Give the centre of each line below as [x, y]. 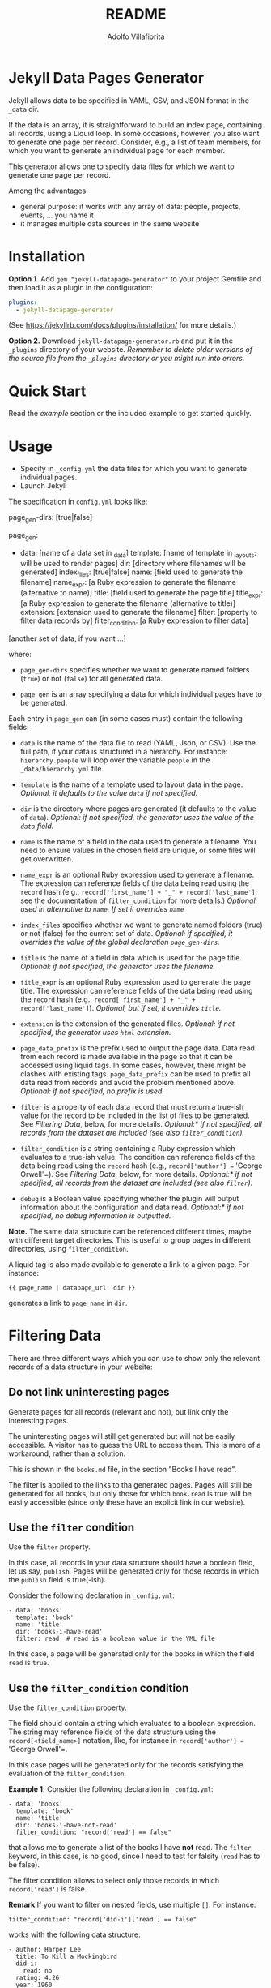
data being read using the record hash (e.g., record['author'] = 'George [141, 1166]
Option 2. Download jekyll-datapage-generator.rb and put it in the [121, 341]
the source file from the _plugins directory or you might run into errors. [127, 359]
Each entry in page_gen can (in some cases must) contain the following [125, 718]
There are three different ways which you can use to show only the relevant [134, 1358]
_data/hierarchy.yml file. [61, 768]
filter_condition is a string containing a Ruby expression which [128, 1148]
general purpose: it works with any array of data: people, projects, [130, 206]
